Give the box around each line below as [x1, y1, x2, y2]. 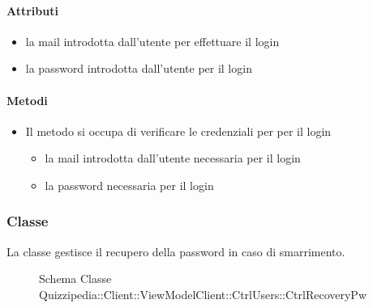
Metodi [6, 91, 48, 108]
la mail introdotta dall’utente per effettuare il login [25, 32, 280, 49]
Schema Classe [39, 270, 112, 287]
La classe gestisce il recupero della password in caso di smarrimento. [6, 243, 345, 259]
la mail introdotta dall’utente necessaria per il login [45, 150, 301, 167]
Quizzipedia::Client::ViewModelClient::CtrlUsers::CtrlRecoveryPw [39, 285, 367, 302]
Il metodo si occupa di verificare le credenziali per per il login [25, 122, 332, 139]
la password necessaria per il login [45, 176, 214, 193]
